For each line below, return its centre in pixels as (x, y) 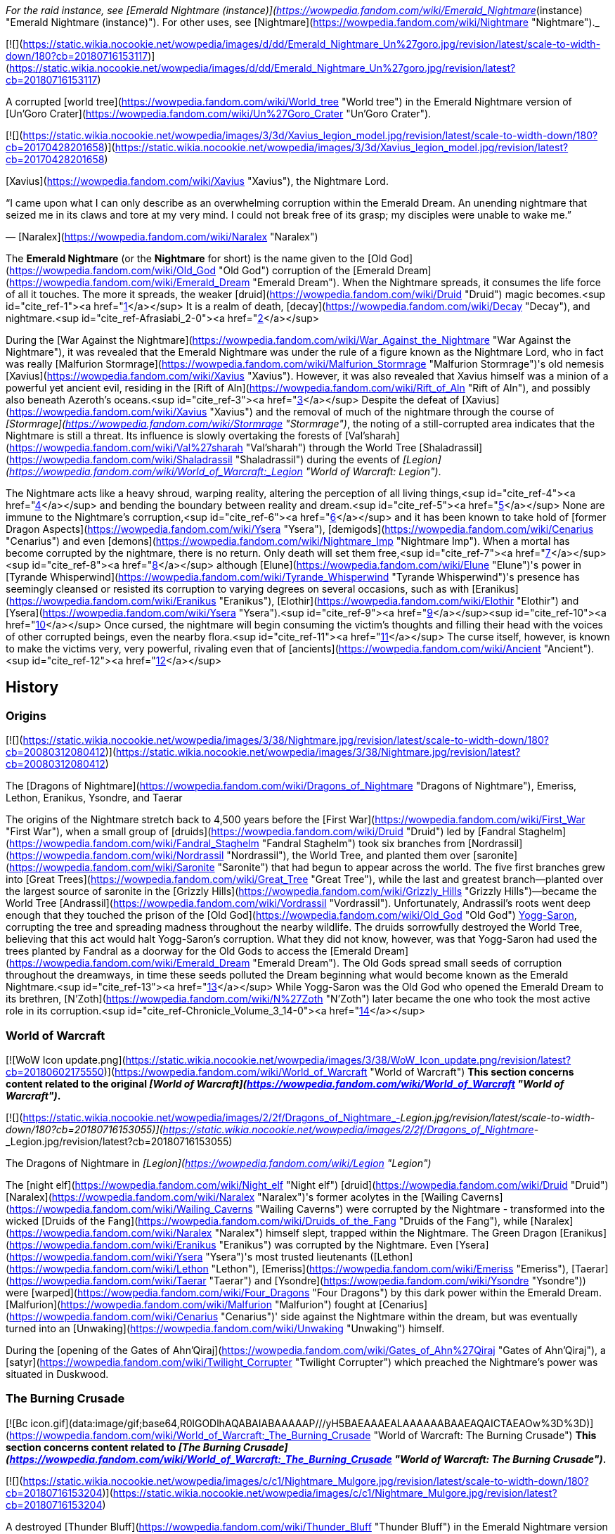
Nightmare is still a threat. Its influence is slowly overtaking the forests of (174, 436)
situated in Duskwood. (57, 1374)
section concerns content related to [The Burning (123, 1447)
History (32, 688)
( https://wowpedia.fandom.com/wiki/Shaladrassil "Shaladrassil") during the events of (203, 459)
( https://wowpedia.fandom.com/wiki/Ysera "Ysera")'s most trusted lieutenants (187, 1256)
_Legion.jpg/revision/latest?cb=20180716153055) (119, 1141)
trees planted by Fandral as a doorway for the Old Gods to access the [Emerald (189, 951)
